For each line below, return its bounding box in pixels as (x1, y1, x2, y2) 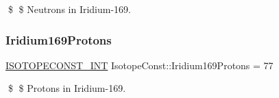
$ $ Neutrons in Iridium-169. (8, 2, 132, 16)
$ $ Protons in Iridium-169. (8, 81, 126, 95)
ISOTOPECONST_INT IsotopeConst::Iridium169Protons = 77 (5, 58, 274, 72)
